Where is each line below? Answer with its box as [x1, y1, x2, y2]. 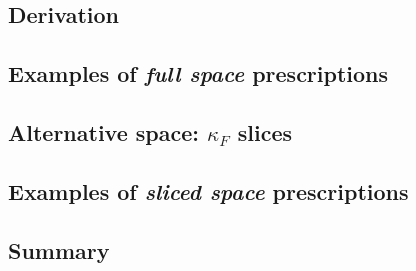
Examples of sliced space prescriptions [8, 175, 409, 206]
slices [237, 116, 293, 147]
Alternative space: [8, 116, 199, 147]
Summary [8, 234, 110, 265]
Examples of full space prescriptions [8, 58, 389, 89]
